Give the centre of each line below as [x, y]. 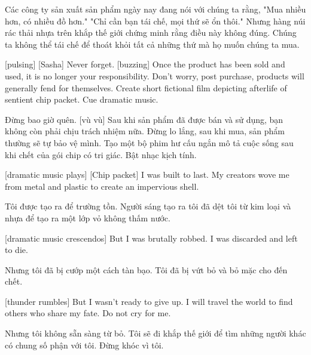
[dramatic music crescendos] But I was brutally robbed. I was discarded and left [151, 238]
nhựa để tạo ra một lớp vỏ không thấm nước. [88, 217]
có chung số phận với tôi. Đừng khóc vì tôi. [84, 345]
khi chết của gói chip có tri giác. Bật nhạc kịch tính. [101, 154]
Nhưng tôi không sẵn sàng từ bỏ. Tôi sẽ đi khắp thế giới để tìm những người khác [155, 333]
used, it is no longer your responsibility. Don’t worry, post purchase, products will [155, 75]
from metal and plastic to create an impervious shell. [102, 186]
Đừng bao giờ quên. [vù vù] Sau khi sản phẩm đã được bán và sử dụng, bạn [144, 119]
